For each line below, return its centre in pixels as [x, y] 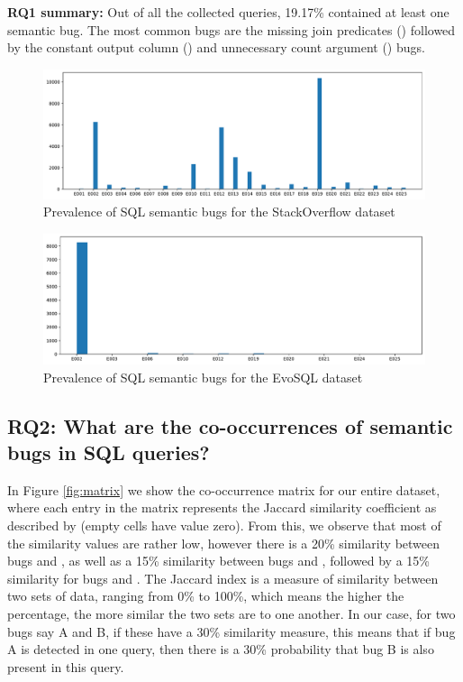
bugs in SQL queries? [109, 452]
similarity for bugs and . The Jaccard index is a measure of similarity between [223, 578]
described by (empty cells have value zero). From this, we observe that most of [224, 525]
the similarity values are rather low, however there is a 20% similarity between [224, 543]
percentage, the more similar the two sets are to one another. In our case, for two [231, 613]
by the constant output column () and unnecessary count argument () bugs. [216, 47]
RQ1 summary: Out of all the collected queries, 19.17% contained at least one [228, 12]
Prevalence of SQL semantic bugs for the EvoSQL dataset [203, 377]
